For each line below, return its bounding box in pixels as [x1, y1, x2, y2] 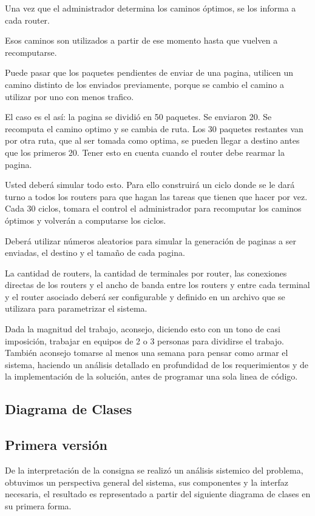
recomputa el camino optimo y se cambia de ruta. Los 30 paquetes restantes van [5, 122, 303, 135]
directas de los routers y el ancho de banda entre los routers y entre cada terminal [5, 278, 310, 291]
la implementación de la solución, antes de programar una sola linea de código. [5, 370, 298, 383]
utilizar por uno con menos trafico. [5, 90, 134, 102]
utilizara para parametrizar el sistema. [5, 302, 147, 315]
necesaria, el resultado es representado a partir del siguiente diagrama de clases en [5, 488, 311, 500]
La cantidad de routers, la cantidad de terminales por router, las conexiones [5, 266, 287, 279]
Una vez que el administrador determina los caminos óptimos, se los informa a [5, 2, 296, 14]
